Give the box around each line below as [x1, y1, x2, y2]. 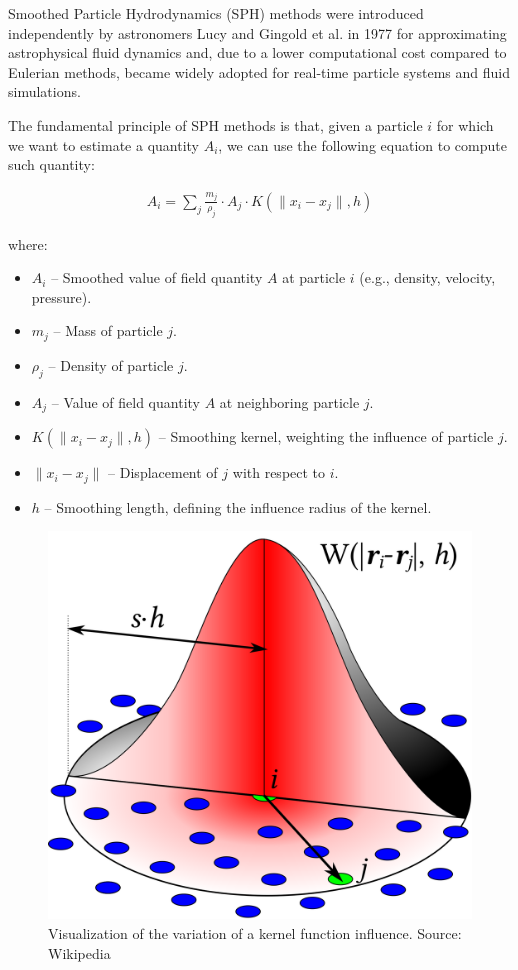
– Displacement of [108, 462, 218, 483]
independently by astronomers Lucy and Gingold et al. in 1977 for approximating [8, 22, 507, 43]
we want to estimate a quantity [8, 134, 199, 155]
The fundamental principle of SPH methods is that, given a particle [8, 114, 423, 135]
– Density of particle [48, 354, 174, 375]
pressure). [31, 286, 92, 307]
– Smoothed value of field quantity [51, 267, 263, 288]
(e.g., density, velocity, [359, 267, 496, 288]
